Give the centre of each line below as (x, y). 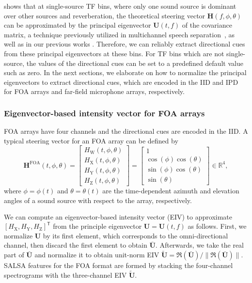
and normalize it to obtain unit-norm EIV (97, 255)
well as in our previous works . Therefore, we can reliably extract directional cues (125, 44)
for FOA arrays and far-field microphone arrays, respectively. (94, 91)
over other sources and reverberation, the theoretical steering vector (105, 15)
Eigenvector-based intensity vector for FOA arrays (104, 113)
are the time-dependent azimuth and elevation (171, 191)
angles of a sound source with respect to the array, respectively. (98, 200)
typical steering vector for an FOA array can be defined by (91, 140)
